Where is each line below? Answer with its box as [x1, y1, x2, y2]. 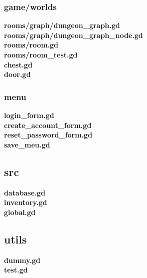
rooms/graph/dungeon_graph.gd [4, 20, 120, 30]
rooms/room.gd [4, 39, 59, 50]
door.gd [4, 69, 31, 79]
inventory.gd [4, 197, 47, 207]
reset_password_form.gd [4, 129, 93, 140]
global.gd [4, 206, 36, 217]
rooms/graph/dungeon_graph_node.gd [4, 29, 143, 40]
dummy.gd [4, 254, 40, 265]
